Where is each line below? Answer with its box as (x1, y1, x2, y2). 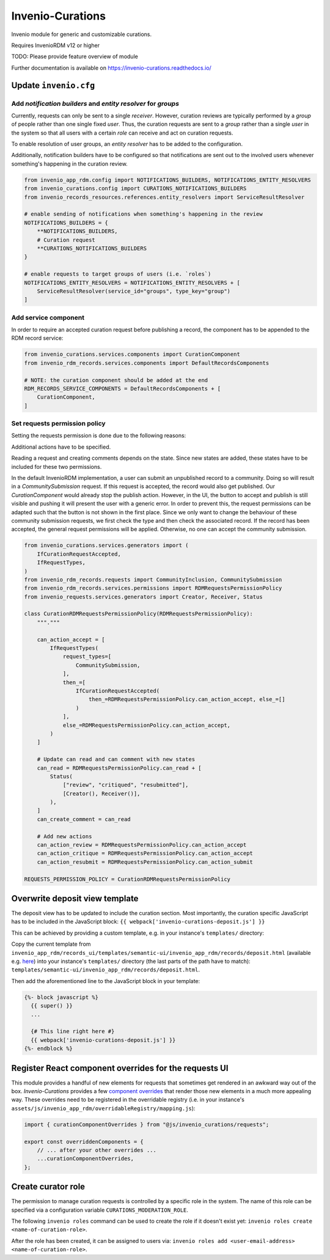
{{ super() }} (31, 1003, 73, 1009)
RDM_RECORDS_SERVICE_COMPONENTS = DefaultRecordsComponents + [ (24, 385, 221, 392)
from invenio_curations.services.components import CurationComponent (24, 351, 241, 358)
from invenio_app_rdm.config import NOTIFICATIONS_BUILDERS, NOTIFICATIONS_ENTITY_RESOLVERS (24, 176, 311, 183)
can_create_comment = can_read (37, 816, 131, 822)
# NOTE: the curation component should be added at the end (24, 377, 208, 383)
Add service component (11, 313, 85, 322)
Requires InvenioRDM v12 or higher (11, 42, 100, 49)
